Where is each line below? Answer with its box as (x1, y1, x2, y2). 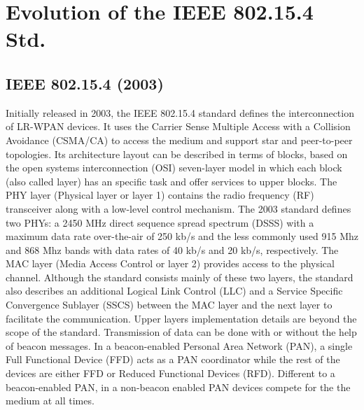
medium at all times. (6, 393, 94, 408)
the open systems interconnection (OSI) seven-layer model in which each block (6, 160, 342, 175)
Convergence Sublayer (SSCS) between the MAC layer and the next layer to (6, 297, 332, 312)
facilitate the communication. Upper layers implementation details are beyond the (6, 311, 357, 325)
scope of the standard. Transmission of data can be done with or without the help (6, 325, 357, 339)
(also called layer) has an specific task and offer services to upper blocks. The (6, 174, 337, 188)
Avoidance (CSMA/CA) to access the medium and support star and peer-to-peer (6, 132, 353, 147)
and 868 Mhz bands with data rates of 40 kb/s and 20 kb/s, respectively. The (6, 242, 339, 257)
